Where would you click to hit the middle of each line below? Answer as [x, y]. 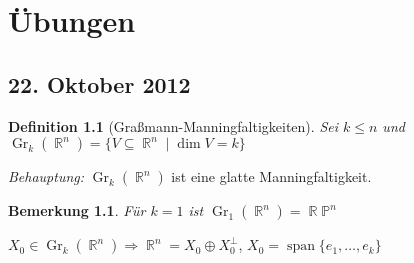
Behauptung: [46, 176]
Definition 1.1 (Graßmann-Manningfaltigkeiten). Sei [173, 125]
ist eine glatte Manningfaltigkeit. [271, 176]
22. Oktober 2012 [99, 83]
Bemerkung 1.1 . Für [77, 210]
